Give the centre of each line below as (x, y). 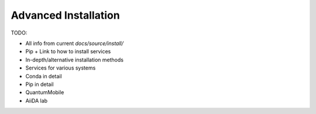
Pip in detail (39, 84)
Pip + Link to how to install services (68, 51)
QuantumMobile (45, 92)
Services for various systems (61, 68)
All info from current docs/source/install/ (75, 43)
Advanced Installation (65, 15)
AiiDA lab (37, 101)
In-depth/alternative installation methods (75, 60)
